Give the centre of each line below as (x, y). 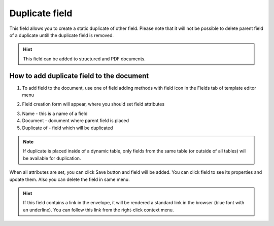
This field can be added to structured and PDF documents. (84, 59)
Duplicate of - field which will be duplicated (67, 128)
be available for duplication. (52, 158)
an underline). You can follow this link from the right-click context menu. (98, 210)
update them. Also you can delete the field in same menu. (70, 179)
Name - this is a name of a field (55, 114)
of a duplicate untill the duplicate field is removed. (62, 35)
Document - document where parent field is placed (76, 121)
